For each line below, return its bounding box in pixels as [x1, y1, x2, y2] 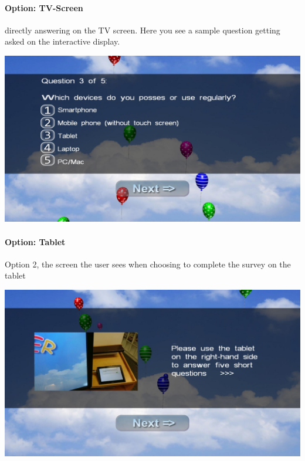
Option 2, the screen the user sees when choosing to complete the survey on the [5, 257, 291, 270]
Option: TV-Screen [5, 1, 83, 13]
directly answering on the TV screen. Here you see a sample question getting [5, 23, 280, 36]
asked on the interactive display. [5, 35, 120, 48]
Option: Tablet [5, 235, 66, 248]
